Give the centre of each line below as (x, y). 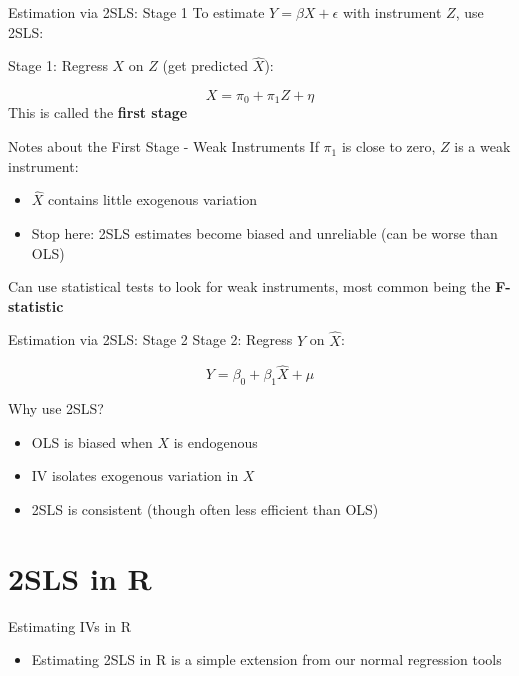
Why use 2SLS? (56, 408)
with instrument (392, 12)
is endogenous (215, 441)
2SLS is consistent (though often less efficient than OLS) (205, 509)
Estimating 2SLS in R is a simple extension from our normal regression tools (266, 659)
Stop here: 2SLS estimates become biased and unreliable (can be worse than (264, 233)
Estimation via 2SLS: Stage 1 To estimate (136, 12)
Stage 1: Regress (58, 65)
